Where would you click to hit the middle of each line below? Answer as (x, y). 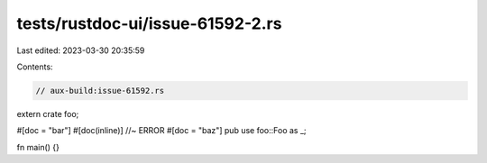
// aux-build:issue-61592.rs (100, 91)
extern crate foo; (48, 113)
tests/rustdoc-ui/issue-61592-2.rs (149, 23)
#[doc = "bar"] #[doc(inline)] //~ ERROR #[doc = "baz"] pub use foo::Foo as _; (161, 131)
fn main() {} (38, 147)
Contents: (35, 67)
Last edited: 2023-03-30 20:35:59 (81, 50)
